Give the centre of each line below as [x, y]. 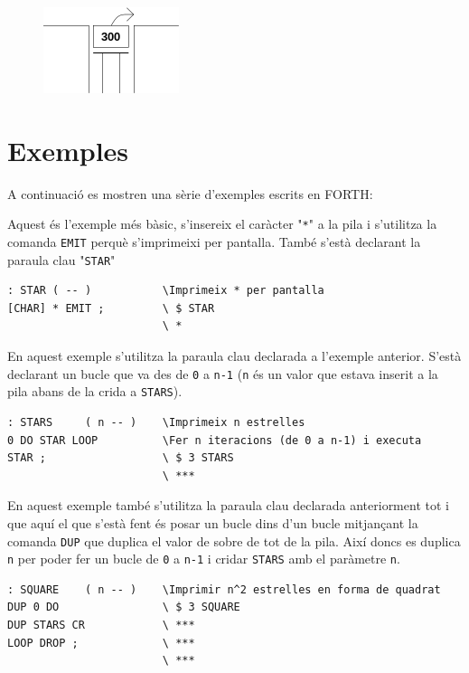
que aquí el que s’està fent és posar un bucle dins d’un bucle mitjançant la [213, 522]
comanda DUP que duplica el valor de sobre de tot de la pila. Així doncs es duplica [234, 540]
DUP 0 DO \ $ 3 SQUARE [124, 607]
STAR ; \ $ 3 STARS [121, 458]
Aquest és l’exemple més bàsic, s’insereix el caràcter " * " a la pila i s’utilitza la [222, 224]
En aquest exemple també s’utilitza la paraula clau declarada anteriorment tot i [228, 505]
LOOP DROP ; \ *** [101, 643]
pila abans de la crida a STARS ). [95, 391]
